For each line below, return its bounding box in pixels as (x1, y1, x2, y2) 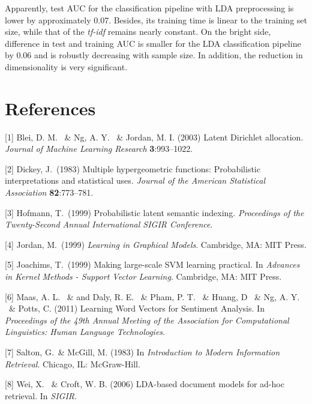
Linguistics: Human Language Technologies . (5, 325, 165, 338)
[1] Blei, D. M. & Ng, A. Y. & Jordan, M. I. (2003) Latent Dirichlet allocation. (5, 130, 304, 143)
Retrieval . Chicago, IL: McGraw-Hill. (5, 357, 140, 370)
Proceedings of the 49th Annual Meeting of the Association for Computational (5, 313, 289, 326)
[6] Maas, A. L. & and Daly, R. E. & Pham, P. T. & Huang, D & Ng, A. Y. (5, 290, 300, 303)
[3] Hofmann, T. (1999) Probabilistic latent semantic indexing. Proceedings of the (5, 206, 304, 219)
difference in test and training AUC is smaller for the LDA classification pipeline (5, 37, 301, 49)
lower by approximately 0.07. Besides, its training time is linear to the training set (5, 13, 307, 26)
